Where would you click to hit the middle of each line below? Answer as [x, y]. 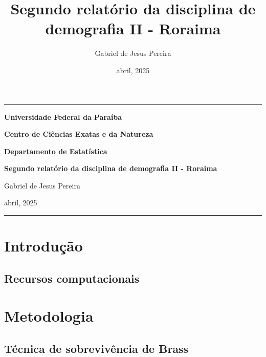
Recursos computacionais [72, 278]
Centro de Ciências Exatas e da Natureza [79, 134]
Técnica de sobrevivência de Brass [96, 348]
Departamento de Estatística [56, 151]
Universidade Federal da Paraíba [63, 117]
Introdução [43, 246]
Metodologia [49, 316]
